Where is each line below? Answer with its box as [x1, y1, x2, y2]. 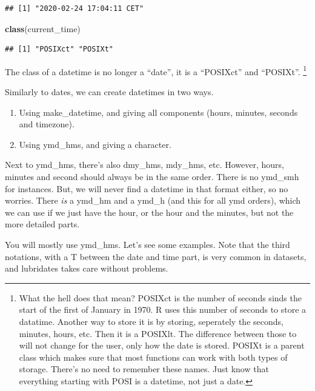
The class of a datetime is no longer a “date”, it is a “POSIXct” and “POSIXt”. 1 [5, 63, 307, 78]
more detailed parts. [5, 218, 80, 230]
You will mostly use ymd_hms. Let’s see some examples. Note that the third [5, 238, 290, 250]
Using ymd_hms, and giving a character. [19, 138, 171, 150]
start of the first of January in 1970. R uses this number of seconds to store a [19, 303, 307, 316]
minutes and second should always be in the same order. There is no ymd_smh [5, 170, 299, 182]
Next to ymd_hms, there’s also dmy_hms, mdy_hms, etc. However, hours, [5, 158, 284, 171]
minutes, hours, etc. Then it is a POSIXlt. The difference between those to [19, 327, 297, 339]
